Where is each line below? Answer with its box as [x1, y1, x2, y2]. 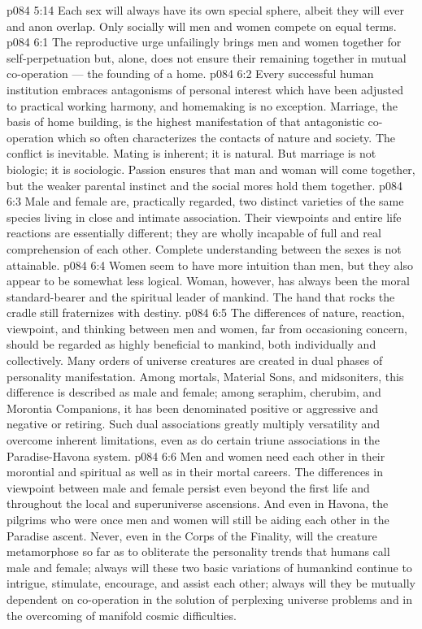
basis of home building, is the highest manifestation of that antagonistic [7, 113, 364, 130]
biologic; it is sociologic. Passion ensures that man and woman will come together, [7, 160, 415, 177]
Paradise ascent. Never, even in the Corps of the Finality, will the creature [7, 527, 377, 544]
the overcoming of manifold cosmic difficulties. [7, 606, 237, 623]
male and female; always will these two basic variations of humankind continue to [7, 558, 412, 575]
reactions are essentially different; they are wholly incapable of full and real [7, 224, 381, 241]
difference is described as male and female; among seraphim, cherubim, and [7, 384, 381, 401]
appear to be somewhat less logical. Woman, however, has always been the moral [7, 272, 410, 289]
